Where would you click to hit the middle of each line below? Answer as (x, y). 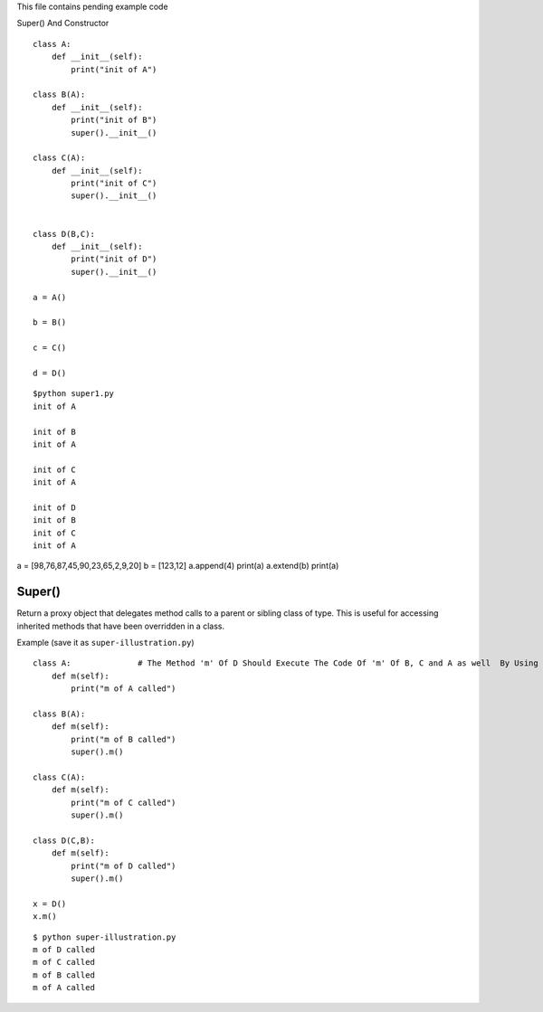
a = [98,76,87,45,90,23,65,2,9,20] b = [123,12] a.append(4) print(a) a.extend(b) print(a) (178, 566)
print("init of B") (114, 120)
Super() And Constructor (63, 24)
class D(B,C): (64, 234)
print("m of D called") (124, 865)
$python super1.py (74, 394)
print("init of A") (114, 69)
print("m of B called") (124, 739)
